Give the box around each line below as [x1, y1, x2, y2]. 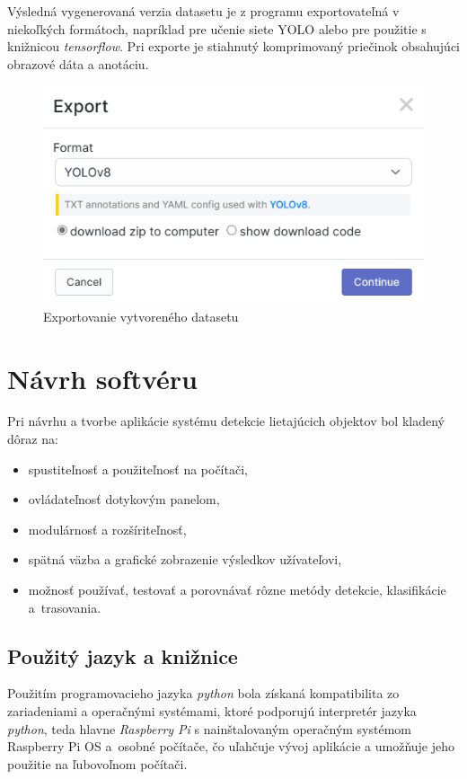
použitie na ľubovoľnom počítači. [7, 754, 188, 773]
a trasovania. [28, 598, 101, 616]
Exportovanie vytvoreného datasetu [43, 306, 239, 325]
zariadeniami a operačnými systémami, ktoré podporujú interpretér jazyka [7, 701, 417, 720]
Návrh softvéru [7, 359, 198, 396]
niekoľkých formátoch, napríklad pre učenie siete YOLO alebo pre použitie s [7, 19, 427, 38]
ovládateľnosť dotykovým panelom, [28, 490, 220, 509]
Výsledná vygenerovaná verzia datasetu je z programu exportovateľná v [7, 2, 400, 20]
